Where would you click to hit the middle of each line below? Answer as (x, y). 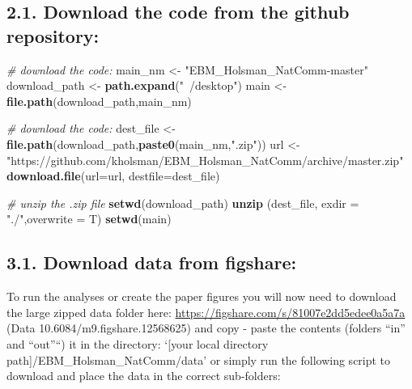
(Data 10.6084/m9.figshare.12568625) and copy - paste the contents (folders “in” (206, 328)
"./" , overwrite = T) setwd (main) (89, 219)
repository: (53, 35)
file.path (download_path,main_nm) (99, 101)
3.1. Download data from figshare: (152, 262)
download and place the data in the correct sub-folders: (144, 376)
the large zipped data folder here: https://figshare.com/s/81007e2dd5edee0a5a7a (206, 312)
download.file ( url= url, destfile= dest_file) (113, 176)
